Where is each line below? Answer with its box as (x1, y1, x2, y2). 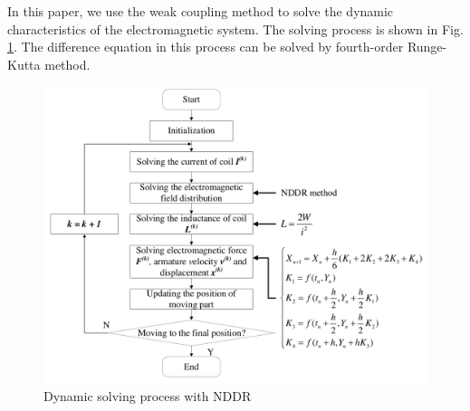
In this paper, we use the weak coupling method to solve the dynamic (7, 2, 394, 20)
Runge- (407, 37, 447, 56)
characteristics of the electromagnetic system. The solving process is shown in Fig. (7, 19, 464, 38)
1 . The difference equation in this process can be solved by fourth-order (7, 37, 404, 56)
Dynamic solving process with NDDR (43, 386, 252, 405)
